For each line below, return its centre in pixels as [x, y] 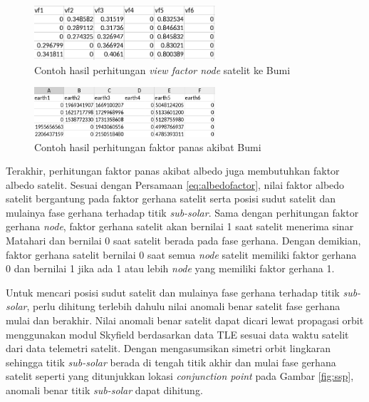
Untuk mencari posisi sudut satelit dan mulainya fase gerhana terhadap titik [173, 292]
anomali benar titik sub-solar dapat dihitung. [104, 390]
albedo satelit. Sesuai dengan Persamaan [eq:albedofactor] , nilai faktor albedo [175, 184]
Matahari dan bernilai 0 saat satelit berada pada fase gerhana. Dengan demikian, [183, 241]
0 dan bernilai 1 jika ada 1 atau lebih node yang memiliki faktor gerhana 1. [170, 268]
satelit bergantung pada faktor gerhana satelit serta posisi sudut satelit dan [171, 199]
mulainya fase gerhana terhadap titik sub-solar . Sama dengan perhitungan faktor [182, 212]
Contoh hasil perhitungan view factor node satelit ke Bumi [162, 69]
